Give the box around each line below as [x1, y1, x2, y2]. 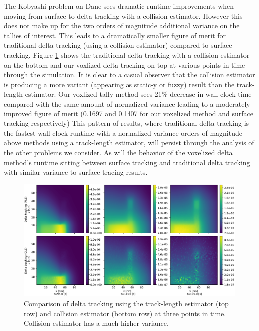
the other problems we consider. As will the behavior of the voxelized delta [4, 147, 233, 157]
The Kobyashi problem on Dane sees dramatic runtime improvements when [4, 1, 234, 11]
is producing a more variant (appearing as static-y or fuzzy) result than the [4, 79, 235, 89]
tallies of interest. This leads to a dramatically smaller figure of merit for [4, 30, 226, 40]
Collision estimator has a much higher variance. [24, 318, 169, 328]
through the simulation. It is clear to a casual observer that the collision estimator [4, 69, 255, 80]
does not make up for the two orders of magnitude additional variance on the [4, 20, 240, 31]
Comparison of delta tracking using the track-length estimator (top [24, 298, 229, 308]
